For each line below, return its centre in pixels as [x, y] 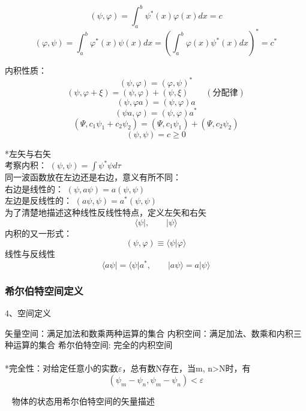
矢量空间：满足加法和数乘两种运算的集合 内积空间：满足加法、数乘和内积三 [153, 333]
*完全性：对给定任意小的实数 [61, 368]
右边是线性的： [34, 188]
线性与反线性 [30, 254]
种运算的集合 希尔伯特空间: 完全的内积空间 [89, 345]
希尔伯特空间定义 [44, 290]
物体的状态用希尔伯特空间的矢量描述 [83, 401]
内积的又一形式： [38, 233]
